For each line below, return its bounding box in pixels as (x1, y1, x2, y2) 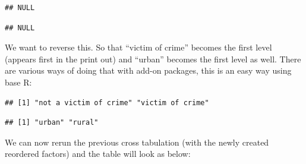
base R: (5, 75, 32, 88)
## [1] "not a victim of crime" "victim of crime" (5, 98, 209, 107)
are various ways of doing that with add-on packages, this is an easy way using (5, 64, 292, 77)
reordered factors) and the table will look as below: (5, 147, 191, 160)
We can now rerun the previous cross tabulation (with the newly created (5, 135, 269, 148)
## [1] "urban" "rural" (5, 118, 99, 127)
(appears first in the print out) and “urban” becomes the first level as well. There (5, 52, 301, 65)
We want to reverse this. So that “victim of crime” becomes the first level (5, 41, 272, 53)
